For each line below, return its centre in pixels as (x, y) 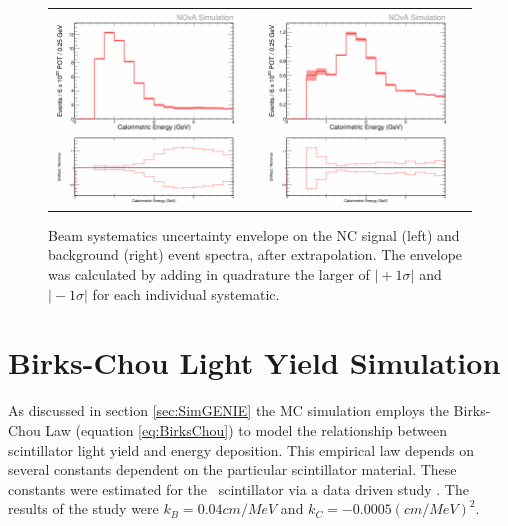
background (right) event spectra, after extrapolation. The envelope (255, 254)
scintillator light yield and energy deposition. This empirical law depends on (241, 449)
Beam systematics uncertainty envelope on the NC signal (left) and (254, 234)
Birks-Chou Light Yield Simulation (254, 362)
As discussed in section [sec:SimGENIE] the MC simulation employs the (228, 410)
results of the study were (83, 508)
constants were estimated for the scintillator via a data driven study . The (238, 488)
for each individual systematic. (186, 293)
